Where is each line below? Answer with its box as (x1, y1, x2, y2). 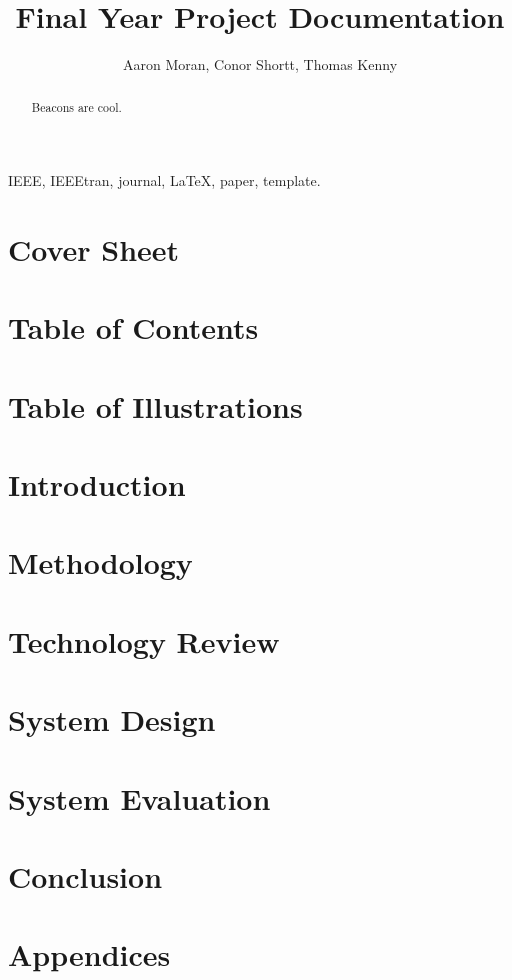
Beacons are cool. (31, 98, 122, 115)
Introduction (8, 464, 186, 505)
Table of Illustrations (8, 385, 303, 426)
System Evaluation (8, 777, 271, 818)
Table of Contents (8, 307, 259, 348)
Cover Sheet (8, 228, 180, 269)
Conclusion (8, 855, 163, 896)
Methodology (8, 542, 193, 583)
